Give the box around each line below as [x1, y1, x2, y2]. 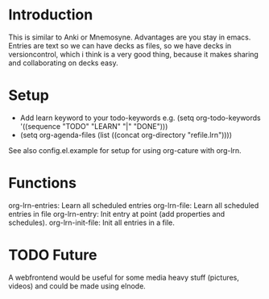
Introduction [8, 6, 93, 24]
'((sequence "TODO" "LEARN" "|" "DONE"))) [19, 121, 168, 131]
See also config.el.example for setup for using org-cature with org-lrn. [8, 145, 242, 155]
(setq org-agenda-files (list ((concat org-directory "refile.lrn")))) [19, 130, 232, 139]
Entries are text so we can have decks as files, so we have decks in [8, 40, 232, 50]
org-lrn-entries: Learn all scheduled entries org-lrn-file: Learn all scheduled [8, 200, 259, 210]
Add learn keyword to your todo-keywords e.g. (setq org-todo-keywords [19, 113, 262, 123]
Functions [8, 174, 77, 193]
